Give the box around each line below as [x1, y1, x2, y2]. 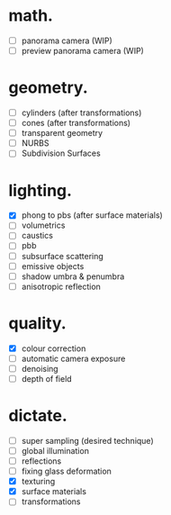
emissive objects [21, 260, 85, 271]
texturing [21, 476, 56, 487]
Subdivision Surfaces [21, 148, 101, 158]
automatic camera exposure [21, 353, 126, 364]
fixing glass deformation [21, 465, 112, 477]
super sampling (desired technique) [21, 435, 154, 446]
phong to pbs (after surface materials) [21, 210, 163, 221]
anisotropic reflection [21, 281, 101, 292]
